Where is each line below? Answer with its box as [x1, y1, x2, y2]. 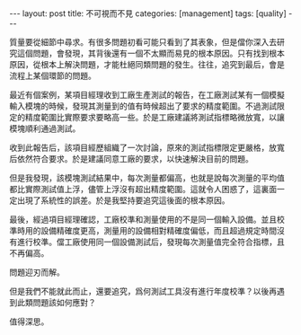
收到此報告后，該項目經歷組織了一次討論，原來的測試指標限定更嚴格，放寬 [9, 142, 285, 153]
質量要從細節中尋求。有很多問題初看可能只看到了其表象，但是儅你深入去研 [9, 37, 285, 47]
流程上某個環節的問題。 [9, 70, 96, 81]
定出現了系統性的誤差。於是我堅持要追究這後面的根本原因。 [9, 195, 230, 206]
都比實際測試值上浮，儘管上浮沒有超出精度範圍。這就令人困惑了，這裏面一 [9, 184, 285, 194]
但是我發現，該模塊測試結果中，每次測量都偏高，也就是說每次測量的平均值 [9, 172, 285, 183]
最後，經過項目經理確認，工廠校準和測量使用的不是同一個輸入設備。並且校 [9, 214, 285, 225]
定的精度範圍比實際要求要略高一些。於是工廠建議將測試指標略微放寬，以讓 [9, 112, 285, 122]
